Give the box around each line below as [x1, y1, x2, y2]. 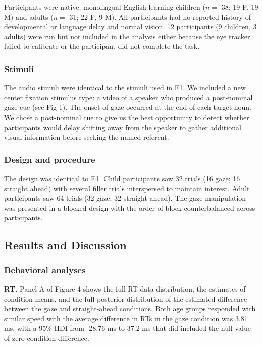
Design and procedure [4, 153, 95, 165]
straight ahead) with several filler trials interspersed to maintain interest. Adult [4, 183, 250, 193]
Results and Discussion [4, 237, 127, 253]
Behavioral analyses [4, 263, 86, 276]
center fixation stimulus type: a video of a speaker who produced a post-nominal [4, 92, 253, 102]
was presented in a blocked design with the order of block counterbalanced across [4, 202, 255, 213]
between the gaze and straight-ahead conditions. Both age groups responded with [4, 303, 256, 314]
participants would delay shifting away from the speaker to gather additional [4, 122, 241, 132]
